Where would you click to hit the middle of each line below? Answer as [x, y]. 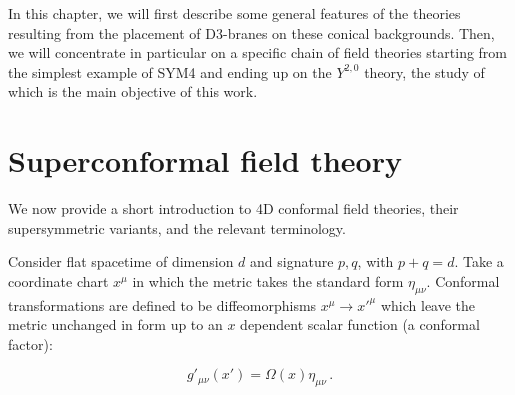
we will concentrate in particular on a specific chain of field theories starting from [258, 52]
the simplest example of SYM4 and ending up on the [170, 71]
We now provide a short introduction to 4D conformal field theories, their [233, 208]
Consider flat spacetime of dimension [121, 261]
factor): [30, 343]
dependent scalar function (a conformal [360, 324]
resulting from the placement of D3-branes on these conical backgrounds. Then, [251, 32]
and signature [292, 261]
